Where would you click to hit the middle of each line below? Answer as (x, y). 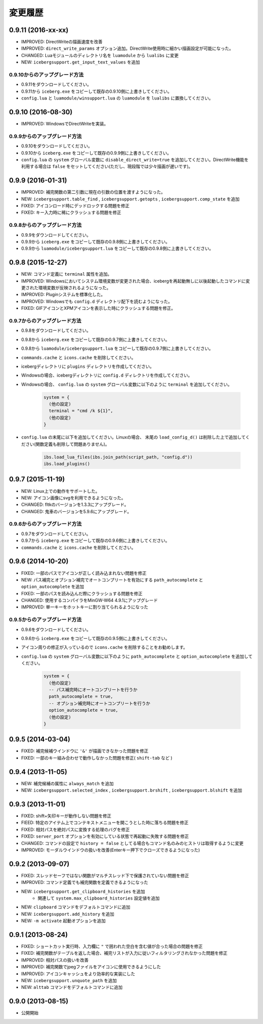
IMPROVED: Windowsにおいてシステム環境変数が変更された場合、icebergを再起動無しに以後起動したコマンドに (133, 281)
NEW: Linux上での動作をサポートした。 (60, 491)
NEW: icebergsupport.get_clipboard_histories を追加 (83, 891)
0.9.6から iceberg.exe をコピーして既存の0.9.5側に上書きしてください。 (95, 638)
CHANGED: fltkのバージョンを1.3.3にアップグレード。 (75, 504)
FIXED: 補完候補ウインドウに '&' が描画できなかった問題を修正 (85, 751)
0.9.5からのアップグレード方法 (45, 620)
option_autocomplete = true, (84, 710)
